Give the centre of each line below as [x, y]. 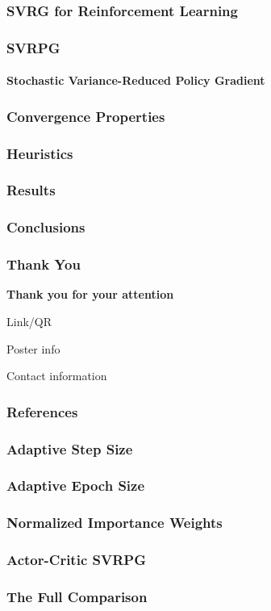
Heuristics [40, 153]
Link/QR [29, 322]
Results [31, 190]
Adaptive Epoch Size [76, 485]
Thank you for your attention [90, 294]
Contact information [57, 376]
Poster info [33, 348]
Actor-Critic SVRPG [76, 560]
